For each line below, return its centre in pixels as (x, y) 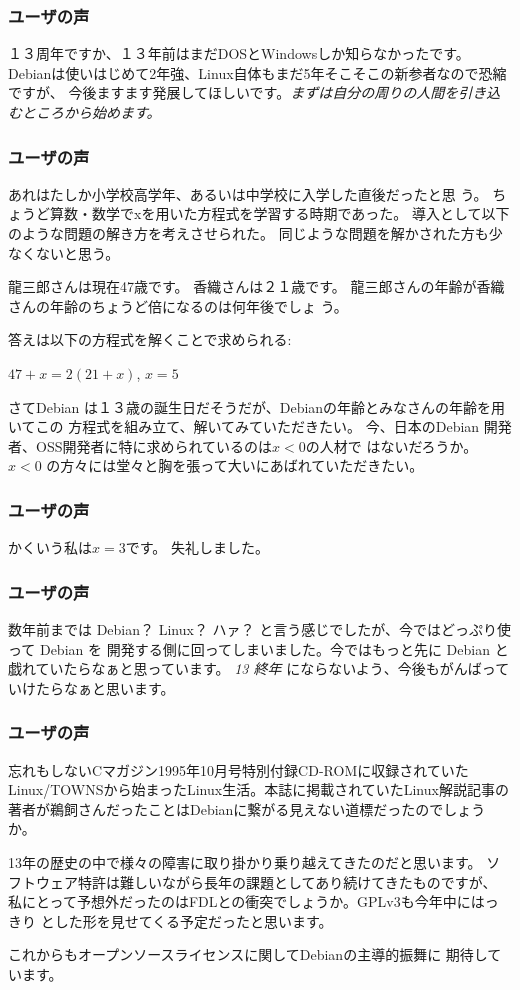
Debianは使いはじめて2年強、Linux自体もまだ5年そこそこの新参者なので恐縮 (257, 72)
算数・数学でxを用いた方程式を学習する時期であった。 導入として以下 (279, 213)
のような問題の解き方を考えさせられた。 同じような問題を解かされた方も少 (255, 233)
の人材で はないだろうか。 (391, 445)
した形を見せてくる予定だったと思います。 (193, 920)
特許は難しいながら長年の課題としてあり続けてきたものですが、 (287, 881)
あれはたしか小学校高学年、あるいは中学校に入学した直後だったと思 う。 (248, 193)
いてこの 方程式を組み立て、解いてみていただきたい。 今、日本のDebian (244, 426)
